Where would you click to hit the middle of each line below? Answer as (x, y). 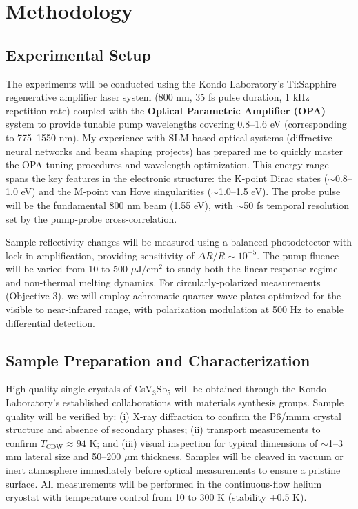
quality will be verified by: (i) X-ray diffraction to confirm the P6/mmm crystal (173, 416)
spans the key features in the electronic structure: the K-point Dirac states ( (167, 178)
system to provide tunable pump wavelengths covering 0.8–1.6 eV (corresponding (176, 124)
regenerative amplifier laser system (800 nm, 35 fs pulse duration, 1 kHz (158, 97)
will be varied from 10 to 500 (67, 269)
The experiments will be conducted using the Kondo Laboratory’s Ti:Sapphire (171, 83)
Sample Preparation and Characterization (158, 360)
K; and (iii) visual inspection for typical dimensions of (203, 442)
